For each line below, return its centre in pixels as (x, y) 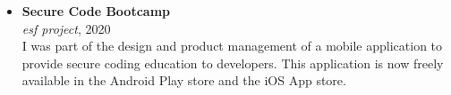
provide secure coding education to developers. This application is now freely (233, 63)
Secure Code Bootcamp (96, 11)
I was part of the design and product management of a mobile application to (232, 46)
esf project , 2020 (66, 28)
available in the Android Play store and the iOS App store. (184, 80)
